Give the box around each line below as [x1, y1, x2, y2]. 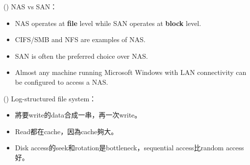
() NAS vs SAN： [3, 1, 57, 11]
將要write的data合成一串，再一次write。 [15, 110, 142, 120]
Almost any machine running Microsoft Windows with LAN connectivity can [15, 67, 247, 77]
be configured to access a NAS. [15, 76, 108, 87]
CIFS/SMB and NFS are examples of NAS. [15, 34, 146, 45]
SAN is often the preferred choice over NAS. [15, 50, 148, 61]
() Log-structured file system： [3, 93, 97, 103]
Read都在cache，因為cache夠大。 [15, 126, 118, 136]
